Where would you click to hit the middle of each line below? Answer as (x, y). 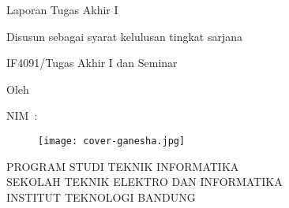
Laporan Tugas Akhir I (62, 9)
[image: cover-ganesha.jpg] (112, 141)
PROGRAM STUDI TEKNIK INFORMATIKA (123, 166)
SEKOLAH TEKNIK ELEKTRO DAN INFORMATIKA (144, 182)
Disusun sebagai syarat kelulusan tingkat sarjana (125, 36)
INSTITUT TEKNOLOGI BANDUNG (101, 197)
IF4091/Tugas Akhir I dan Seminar (92, 63)
